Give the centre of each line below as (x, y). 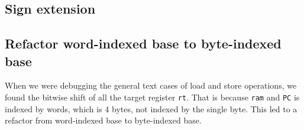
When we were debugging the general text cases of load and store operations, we (151, 85)
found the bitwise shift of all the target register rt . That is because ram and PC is (152, 97)
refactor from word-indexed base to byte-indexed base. (103, 120)
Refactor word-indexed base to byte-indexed (143, 43)
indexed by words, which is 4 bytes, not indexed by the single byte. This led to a (151, 108)
